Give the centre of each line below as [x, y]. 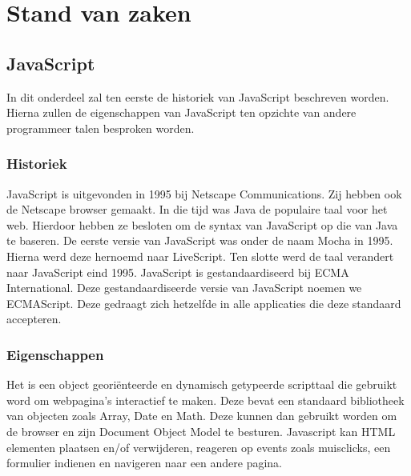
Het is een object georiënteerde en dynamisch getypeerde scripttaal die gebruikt [202, 384]
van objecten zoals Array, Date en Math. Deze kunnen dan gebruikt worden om [202, 416]
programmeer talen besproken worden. [101, 128]
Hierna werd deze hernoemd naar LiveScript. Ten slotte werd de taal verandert [200, 256]
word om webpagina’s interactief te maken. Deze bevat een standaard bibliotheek [205, 400]
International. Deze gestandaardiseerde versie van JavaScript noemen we [184, 288]
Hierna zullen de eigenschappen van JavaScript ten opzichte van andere [181, 112]
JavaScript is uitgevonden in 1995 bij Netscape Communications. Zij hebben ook [204, 193]
